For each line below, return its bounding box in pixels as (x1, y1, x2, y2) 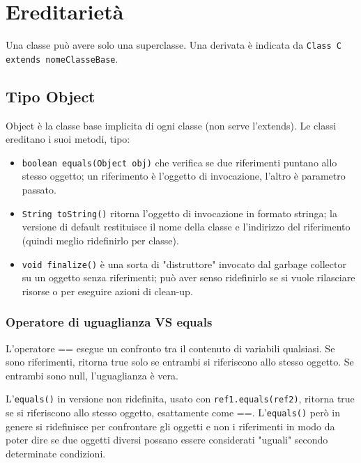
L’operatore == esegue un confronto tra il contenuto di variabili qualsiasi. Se (6, 340, 335, 355)
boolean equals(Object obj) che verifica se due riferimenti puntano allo (22, 155, 337, 169)
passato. (22, 182, 56, 197)
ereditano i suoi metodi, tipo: (6, 132, 130, 146)
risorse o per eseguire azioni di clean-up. (22, 283, 193, 298)
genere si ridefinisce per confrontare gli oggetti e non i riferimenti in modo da (6, 418, 335, 433)
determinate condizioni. (6, 446, 106, 460)
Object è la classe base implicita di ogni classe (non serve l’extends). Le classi (6, 118, 337, 132)
